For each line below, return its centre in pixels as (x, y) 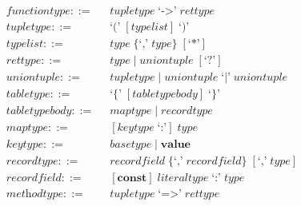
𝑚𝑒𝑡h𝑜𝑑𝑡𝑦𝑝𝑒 (35, 194)
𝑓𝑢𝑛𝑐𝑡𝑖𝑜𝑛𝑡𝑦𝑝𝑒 (38, 12)
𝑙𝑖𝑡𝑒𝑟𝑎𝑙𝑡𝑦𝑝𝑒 (183, 178)
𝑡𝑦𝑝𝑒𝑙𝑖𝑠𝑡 (24, 44)
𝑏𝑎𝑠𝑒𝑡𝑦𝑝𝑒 (131, 145)
